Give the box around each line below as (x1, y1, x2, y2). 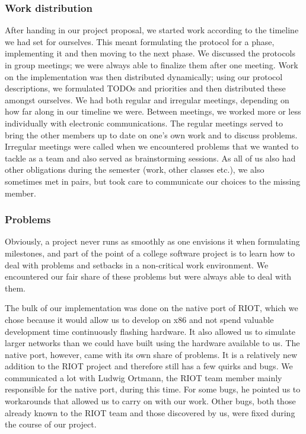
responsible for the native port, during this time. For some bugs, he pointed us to (5, 383, 301, 395)
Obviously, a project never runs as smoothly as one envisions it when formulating (5, 235, 300, 248)
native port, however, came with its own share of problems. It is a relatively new (5, 348, 298, 360)
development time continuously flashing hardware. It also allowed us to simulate (5, 325, 296, 337)
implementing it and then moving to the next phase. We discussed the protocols (5, 47, 296, 59)
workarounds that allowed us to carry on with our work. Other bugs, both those (5, 395, 296, 407)
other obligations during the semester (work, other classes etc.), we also (5, 163, 264, 176)
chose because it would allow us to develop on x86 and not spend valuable (5, 313, 274, 325)
